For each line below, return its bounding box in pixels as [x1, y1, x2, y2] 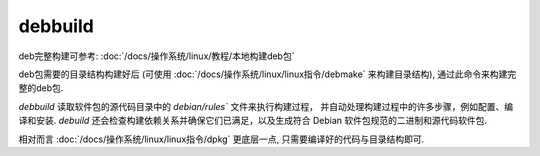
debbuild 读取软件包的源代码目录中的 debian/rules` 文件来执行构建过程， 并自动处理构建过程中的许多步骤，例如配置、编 [18, 100, 514, 112]
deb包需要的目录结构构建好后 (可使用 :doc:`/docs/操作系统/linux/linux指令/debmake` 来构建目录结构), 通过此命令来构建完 [18, 68, 517, 80]
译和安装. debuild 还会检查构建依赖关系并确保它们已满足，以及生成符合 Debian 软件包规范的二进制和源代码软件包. [18, 115, 488, 127]
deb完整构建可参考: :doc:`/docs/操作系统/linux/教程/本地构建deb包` [18, 50, 295, 62]
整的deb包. [18, 82, 64, 94]
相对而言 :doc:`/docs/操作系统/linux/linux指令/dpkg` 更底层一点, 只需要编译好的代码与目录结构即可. [18, 133, 425, 145]
